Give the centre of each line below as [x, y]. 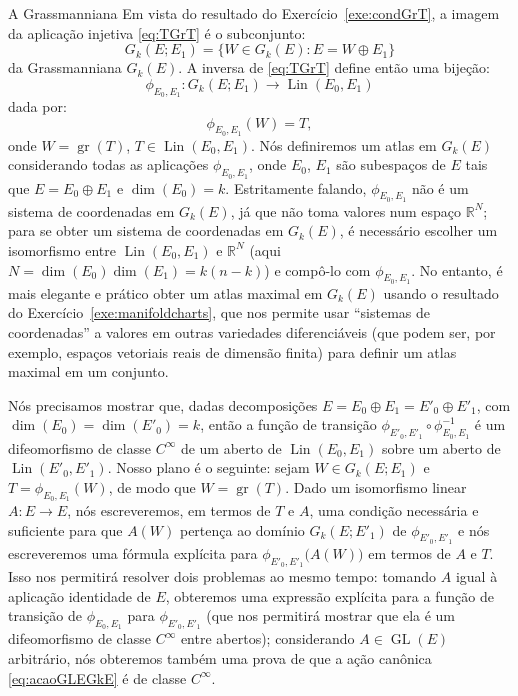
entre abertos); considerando [267, 638]
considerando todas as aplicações [108, 164]
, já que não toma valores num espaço [346, 210]
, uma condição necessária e [394, 509]
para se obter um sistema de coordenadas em [146, 230]
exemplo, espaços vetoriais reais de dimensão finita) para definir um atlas [232, 351]
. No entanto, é [457, 269]
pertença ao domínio [242, 529]
